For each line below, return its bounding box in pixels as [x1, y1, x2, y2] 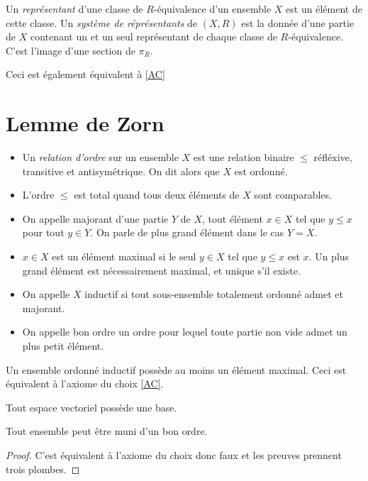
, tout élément [201, 211, 263, 226]
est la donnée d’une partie [241, 15, 355, 30]
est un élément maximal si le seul [52, 249, 196, 264]
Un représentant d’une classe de [6, 1, 143, 16]
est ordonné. [234, 163, 288, 178]
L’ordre [22, 187, 55, 202]
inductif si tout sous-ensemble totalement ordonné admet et [84, 287, 343, 302]
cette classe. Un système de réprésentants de [6, 15, 198, 30]
